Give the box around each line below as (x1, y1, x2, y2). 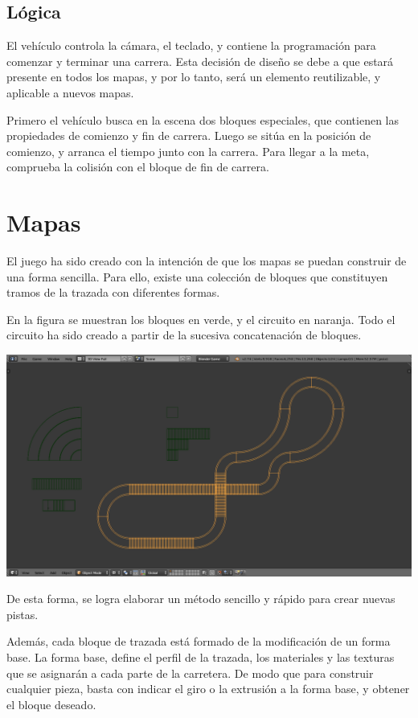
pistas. (6, 605, 39, 622)
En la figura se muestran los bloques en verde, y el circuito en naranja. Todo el (6, 310, 395, 327)
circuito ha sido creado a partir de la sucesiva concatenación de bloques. (6, 326, 362, 343)
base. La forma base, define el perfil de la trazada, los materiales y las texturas (6, 649, 395, 666)
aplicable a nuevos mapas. (6, 84, 134, 101)
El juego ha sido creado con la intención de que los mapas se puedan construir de (6, 252, 407, 269)
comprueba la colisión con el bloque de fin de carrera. (6, 158, 269, 175)
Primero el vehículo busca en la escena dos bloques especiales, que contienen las (6, 111, 400, 128)
